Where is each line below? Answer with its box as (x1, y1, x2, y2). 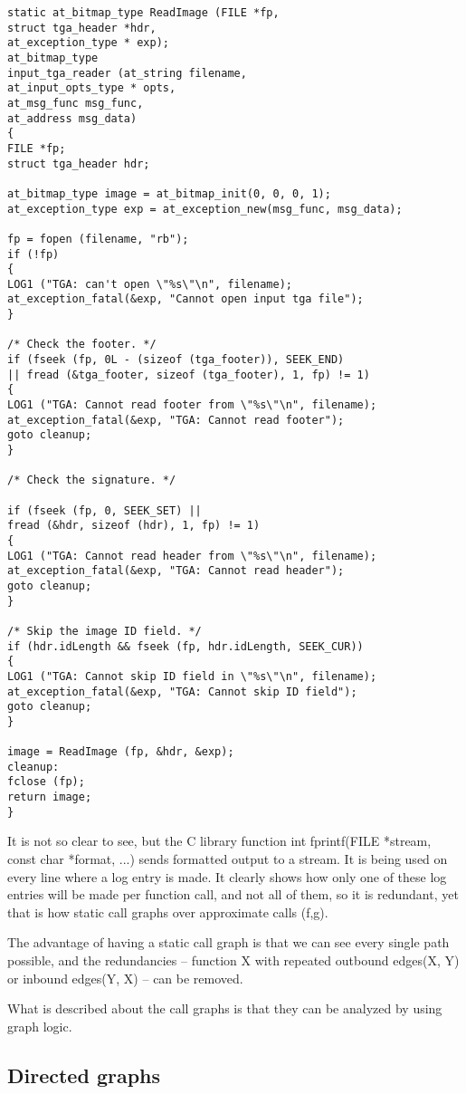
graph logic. (7, 1016, 72, 1035)
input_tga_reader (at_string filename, (7, 66, 247, 80)
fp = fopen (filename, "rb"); (7, 232, 189, 245)
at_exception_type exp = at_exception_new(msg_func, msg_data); (7, 202, 403, 216)
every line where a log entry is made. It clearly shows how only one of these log (7, 867, 447, 886)
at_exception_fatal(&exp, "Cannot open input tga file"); (7, 293, 364, 306)
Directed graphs (7, 1060, 161, 1089)
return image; (7, 791, 92, 804)
